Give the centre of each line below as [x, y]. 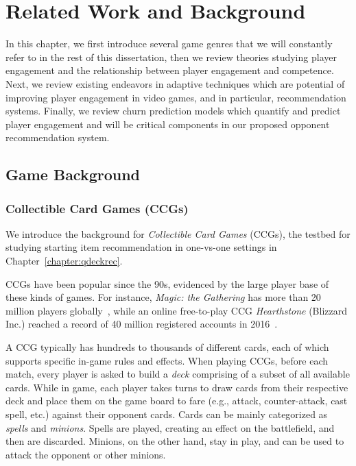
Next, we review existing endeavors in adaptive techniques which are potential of [175, 83]
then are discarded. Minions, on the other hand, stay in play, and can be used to [175, 441]
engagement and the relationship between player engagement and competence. [170, 70]
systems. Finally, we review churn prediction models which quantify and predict [173, 111]
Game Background [73, 174]
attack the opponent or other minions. [86, 454]
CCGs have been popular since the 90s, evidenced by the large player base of [167, 283]
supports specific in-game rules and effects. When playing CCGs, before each [167, 360]
